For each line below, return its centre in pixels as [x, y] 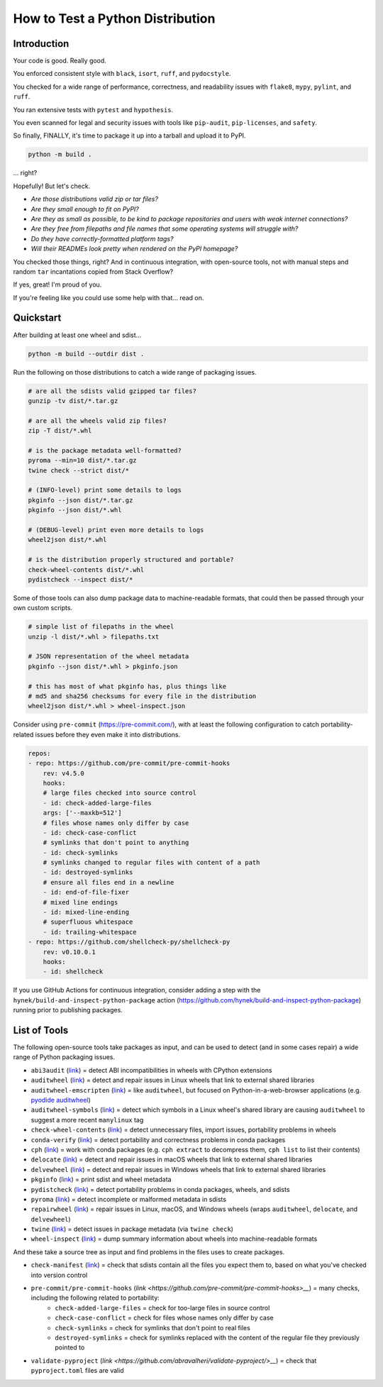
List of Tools [41, 1030]
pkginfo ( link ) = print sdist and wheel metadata [101, 1179]
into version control [59, 1275]
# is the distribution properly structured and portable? [131, 560]
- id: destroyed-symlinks [88, 872]
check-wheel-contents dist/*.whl [86, 570]
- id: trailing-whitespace [90, 932]
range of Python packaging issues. [64, 1057]
